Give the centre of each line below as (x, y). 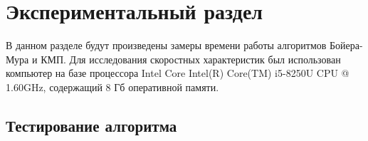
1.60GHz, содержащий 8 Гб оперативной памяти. (112, 87)
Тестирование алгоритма (91, 125)
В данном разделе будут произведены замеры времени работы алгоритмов (166, 45)
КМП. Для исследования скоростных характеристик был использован (191, 59)
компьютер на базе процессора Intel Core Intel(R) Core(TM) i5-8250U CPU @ (178, 73)
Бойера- (346, 45)
